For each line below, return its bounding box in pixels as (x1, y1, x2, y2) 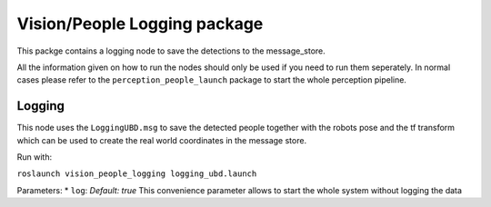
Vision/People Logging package (16, 14, 264, 34)
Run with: (16, 152, 53, 163)
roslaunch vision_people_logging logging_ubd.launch (16, 169, 257, 179)
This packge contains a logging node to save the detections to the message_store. (16, 45, 326, 56)
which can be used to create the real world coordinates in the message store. (16, 134, 307, 145)
